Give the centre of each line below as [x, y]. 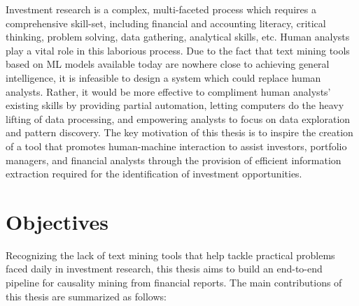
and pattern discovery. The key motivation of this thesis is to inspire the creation [179, 132]
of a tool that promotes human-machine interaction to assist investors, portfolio [176, 146]
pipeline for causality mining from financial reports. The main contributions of [174, 283]
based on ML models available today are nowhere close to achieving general [168, 64]
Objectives [57, 221]
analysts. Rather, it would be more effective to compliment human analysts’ [168, 91]
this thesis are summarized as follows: [86, 296]
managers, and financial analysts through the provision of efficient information [174, 160]
